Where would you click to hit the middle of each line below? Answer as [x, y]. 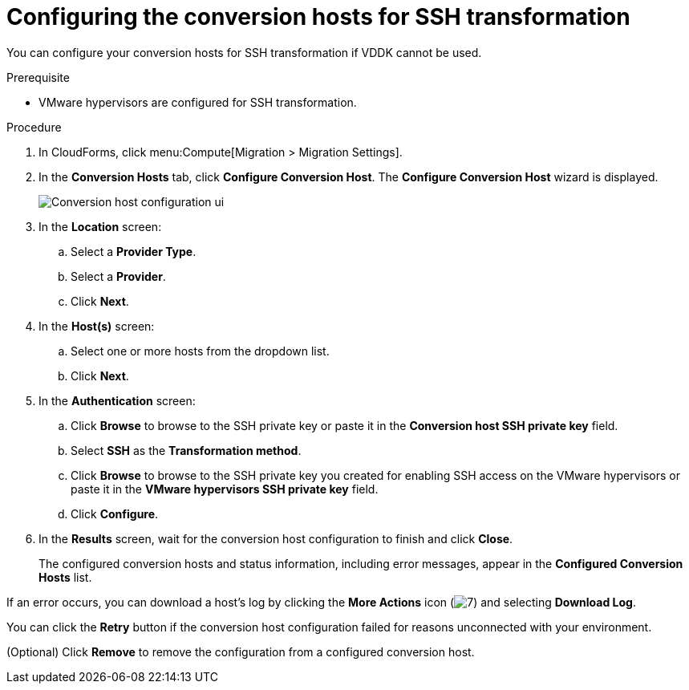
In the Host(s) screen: [97, 326]
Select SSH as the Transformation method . [186, 450]
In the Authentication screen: [117, 400]
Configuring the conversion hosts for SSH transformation [318, 17]
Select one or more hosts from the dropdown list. [200, 351]
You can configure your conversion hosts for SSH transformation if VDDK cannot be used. [244, 52]
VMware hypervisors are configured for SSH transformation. [198, 102]
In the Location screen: [100, 226]
